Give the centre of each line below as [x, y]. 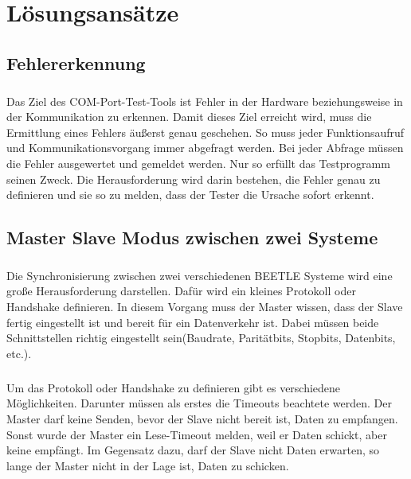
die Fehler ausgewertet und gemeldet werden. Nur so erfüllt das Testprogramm [198, 163]
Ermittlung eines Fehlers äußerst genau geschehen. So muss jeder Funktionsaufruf [205, 132]
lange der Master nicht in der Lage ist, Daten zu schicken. [148, 465]
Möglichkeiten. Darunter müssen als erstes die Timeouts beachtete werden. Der [199, 403]
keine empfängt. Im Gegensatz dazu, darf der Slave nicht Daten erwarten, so [193, 450]
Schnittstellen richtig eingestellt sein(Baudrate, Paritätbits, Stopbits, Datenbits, [201, 338]
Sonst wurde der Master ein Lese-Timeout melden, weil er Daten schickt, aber [197, 434]
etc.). [19, 353]
